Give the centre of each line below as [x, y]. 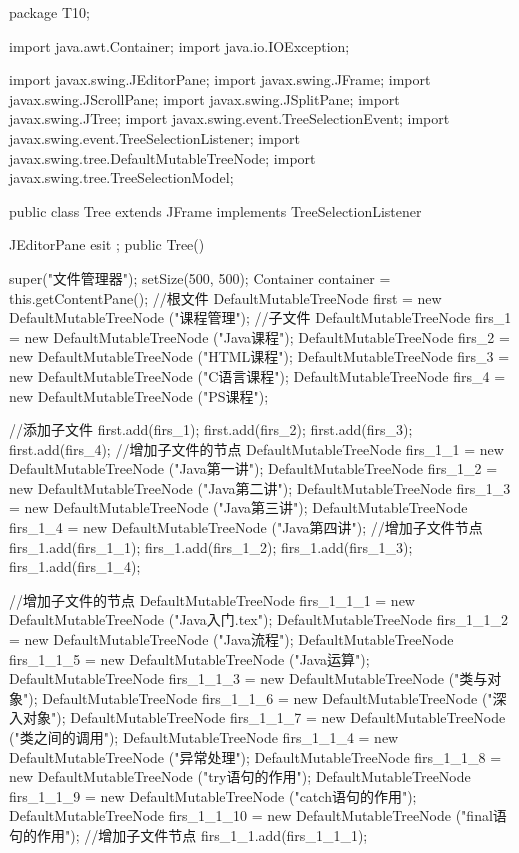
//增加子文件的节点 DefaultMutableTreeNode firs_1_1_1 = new [212, 599]
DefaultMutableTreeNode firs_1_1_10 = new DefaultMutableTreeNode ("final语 [258, 815]
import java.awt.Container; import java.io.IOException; [179, 45]
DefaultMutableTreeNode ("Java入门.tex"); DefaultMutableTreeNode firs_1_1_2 [258, 619]
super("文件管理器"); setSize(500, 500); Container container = [200, 277]
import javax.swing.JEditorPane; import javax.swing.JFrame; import [220, 79]
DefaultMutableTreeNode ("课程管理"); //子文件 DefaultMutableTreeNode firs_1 [260, 317]
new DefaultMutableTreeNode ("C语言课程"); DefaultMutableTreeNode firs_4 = [257, 375]
